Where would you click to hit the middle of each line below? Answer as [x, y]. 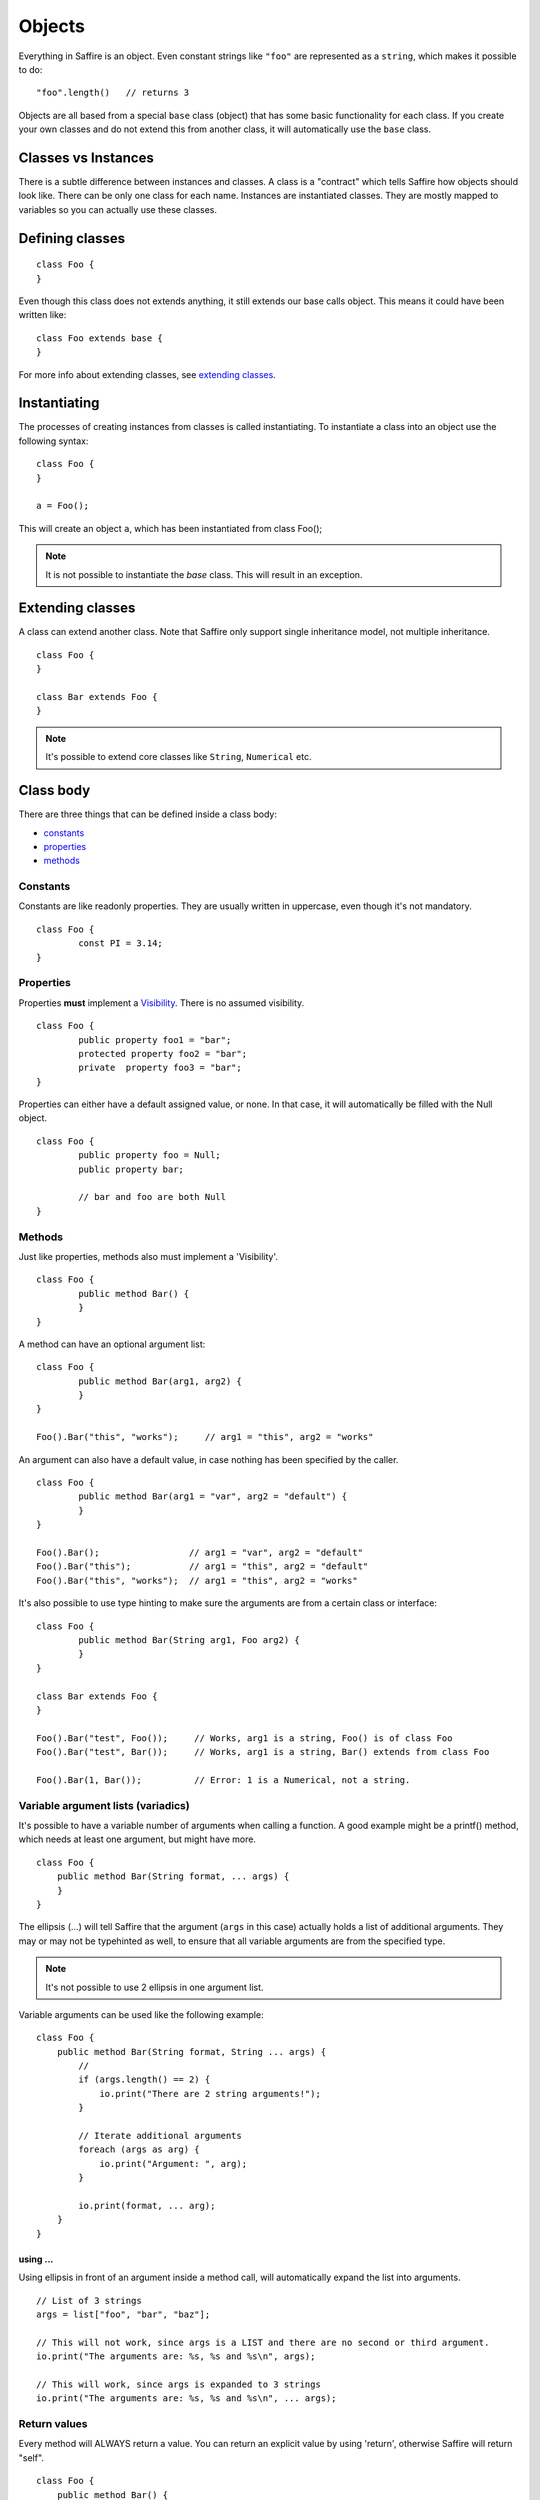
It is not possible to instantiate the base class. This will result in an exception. [204, 574]
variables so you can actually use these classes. [118, 209]
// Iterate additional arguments [160, 2136]
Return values [53, 2424]
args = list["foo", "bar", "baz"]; [123, 2314]
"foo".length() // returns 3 [113, 93]
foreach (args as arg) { [139, 2149]
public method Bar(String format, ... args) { [173, 1876]
